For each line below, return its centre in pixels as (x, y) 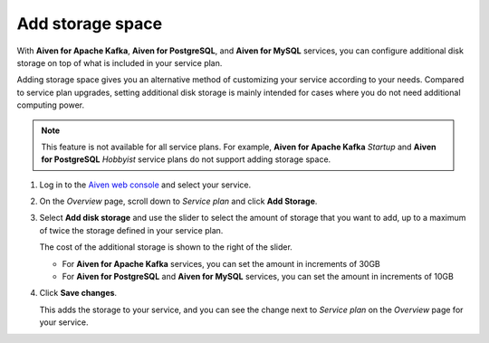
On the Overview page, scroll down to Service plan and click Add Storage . (178, 201)
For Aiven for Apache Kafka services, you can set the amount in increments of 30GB (221, 263)
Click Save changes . (78, 293)
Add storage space (90, 24)
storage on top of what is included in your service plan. (120, 62)
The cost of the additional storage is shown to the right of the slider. (166, 247)
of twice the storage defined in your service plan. (131, 230)
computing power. (51, 105)
